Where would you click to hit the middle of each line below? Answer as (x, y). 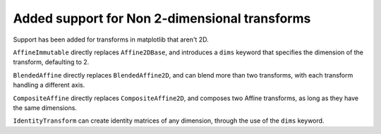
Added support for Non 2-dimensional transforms (162, 18)
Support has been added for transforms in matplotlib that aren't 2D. (111, 39)
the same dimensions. (45, 108)
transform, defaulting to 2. (51, 62)
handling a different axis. (49, 85)
